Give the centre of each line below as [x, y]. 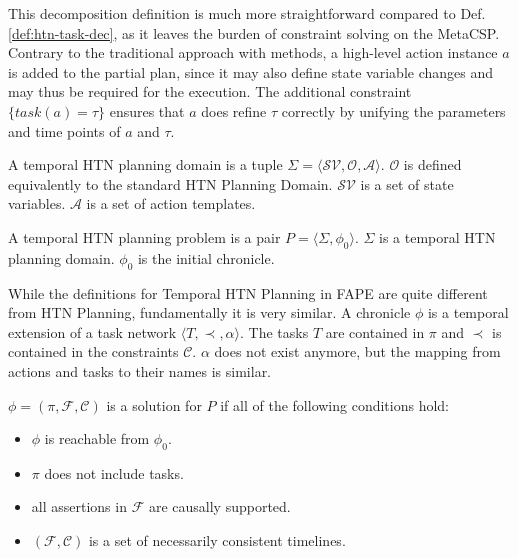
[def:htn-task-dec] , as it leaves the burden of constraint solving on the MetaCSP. [254, 32]
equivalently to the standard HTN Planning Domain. [170, 183]
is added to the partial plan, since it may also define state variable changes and [251, 71]
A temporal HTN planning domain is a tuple [145, 164]
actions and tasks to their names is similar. [140, 370]
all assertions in [79, 506]
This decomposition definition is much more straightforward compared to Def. [247, 13]
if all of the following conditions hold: [335, 404]
